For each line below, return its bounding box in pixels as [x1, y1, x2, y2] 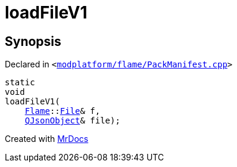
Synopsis [5, 33, 61, 49]
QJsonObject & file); [24, 116, 120, 126]
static [5, 78, 35, 88]
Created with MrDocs [5, 134, 89, 144]
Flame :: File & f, [24, 106, 101, 116]
